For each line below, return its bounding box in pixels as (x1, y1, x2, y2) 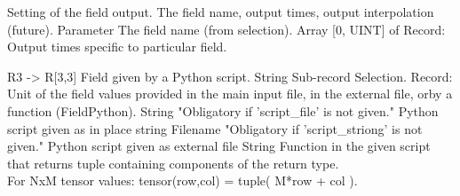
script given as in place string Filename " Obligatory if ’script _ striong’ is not (7, 119, 423, 137)
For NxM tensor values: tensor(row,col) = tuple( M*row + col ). (7, 171, 358, 190)
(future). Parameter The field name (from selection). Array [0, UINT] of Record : (7, 20, 446, 38)
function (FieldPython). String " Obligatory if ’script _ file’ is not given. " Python (7, 101, 439, 120)
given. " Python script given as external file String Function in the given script (7, 137, 431, 155)
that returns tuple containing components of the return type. (7, 153, 339, 172)
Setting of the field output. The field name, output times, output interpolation (7, 3, 434, 20)
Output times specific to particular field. (7, 37, 227, 56)
